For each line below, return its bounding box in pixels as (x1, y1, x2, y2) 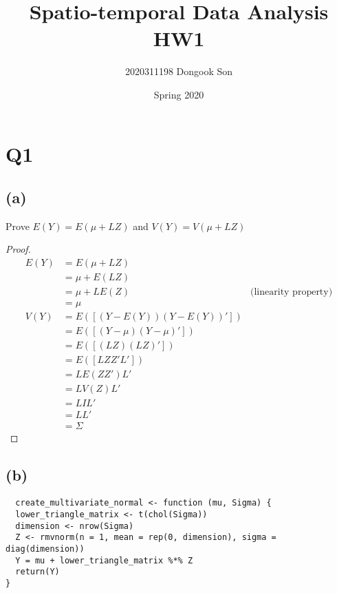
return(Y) (15, 567, 60, 577)
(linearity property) (250, 287, 333, 298)
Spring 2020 (153, 87, 204, 101)
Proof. (6, 242, 31, 256)
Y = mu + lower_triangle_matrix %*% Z (15, 555, 193, 565)
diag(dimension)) (6, 543, 85, 554)
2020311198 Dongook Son (124, 64, 233, 79)
